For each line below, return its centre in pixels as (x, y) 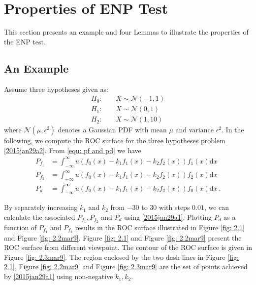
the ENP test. (25, 41)
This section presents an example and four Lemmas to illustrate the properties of (126, 32)
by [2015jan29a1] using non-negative (59, 276)
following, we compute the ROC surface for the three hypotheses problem (115, 141)
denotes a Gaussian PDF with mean (112, 130)
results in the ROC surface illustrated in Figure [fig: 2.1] (160, 227)
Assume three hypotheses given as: (56, 89)
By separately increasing (41, 207)
